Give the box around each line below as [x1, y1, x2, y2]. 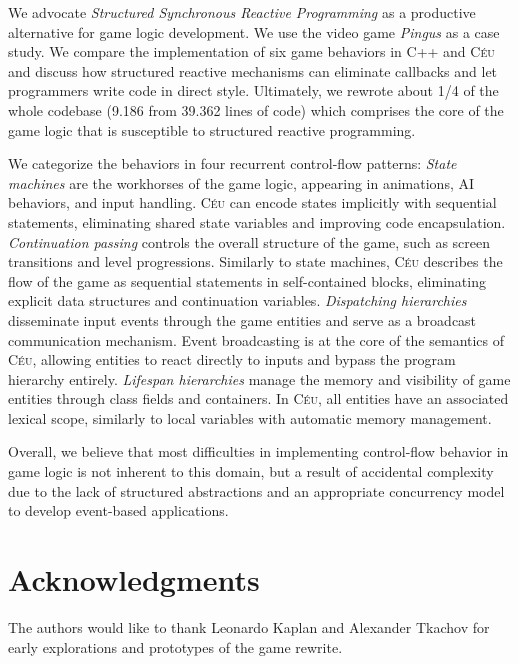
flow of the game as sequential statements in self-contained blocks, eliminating [8, 270, 486, 291]
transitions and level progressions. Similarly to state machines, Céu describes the [8, 251, 503, 272]
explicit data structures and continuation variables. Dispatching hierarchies [8, 290, 467, 311]
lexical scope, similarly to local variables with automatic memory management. [8, 407, 492, 428]
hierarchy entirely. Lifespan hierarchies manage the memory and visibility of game [8, 368, 511, 389]
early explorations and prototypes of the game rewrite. [8, 636, 343, 657]
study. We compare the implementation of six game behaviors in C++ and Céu [8, 41, 495, 62]
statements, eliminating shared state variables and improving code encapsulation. [8, 211, 506, 232]
